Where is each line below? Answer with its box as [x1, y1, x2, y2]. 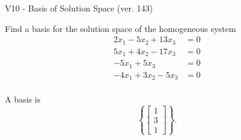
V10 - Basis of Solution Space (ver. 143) [5, 2, 153, 14]
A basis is [5, 93, 40, 106]
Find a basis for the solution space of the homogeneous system [5, 22, 236, 34]
